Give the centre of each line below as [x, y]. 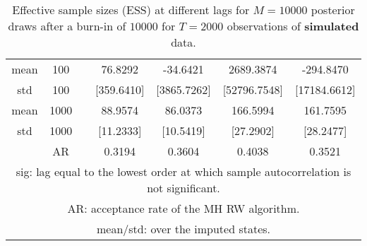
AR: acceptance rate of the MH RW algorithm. [183, 208]
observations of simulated [293, 26]
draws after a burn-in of [67, 26]
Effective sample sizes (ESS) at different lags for [131, 10]
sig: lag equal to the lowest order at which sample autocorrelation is [183, 171]
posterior [333, 10]
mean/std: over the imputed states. [183, 229]
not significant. [183, 188]
